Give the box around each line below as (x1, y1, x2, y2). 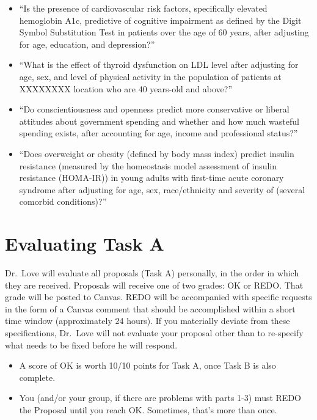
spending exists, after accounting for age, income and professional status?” (19, 127, 298, 139)
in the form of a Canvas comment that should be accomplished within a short (5, 302, 296, 315)
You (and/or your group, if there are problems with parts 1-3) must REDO (19, 391, 301, 404)
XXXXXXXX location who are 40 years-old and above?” (19, 82, 232, 95)
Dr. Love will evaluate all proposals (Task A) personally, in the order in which (5, 267, 299, 279)
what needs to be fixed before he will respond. (5, 338, 178, 351)
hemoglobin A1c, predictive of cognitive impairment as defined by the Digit (19, 13, 302, 26)
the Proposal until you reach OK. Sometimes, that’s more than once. (19, 403, 277, 416)
